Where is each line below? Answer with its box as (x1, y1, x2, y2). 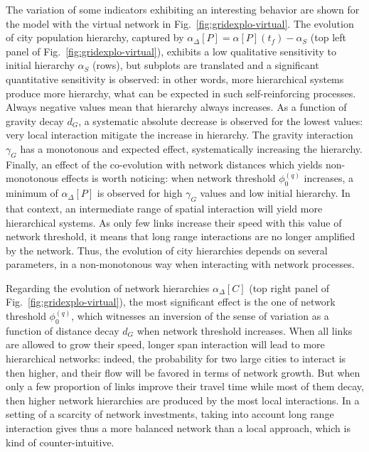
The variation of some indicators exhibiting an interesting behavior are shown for (6, 2, 360, 16)
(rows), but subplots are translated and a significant (92, 58, 319, 72)
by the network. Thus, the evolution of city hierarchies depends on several (6, 242, 328, 257)
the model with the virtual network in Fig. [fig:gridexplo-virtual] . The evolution (6, 16, 354, 31)
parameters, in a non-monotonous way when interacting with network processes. (6, 257, 355, 271)
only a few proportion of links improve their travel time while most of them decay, (6, 379, 364, 394)
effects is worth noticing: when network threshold (61, 171, 276, 185)
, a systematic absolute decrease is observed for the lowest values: (78, 113, 363, 128)
